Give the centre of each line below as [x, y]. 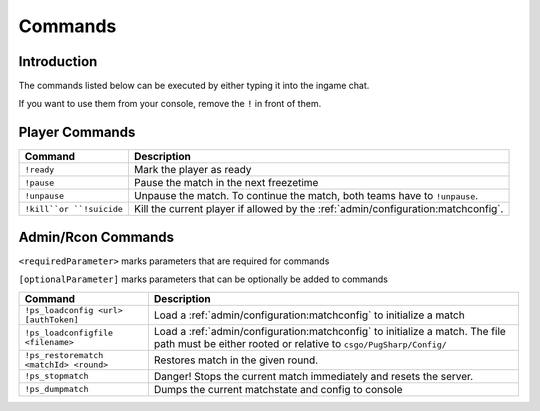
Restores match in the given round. [236, 360]
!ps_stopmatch [56, 376]
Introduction [58, 61]
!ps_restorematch [64, 355]
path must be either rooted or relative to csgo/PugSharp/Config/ [300, 343]
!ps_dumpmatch [56, 389]
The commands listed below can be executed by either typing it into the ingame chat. [194, 86]
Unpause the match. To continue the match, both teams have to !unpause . [306, 196]
